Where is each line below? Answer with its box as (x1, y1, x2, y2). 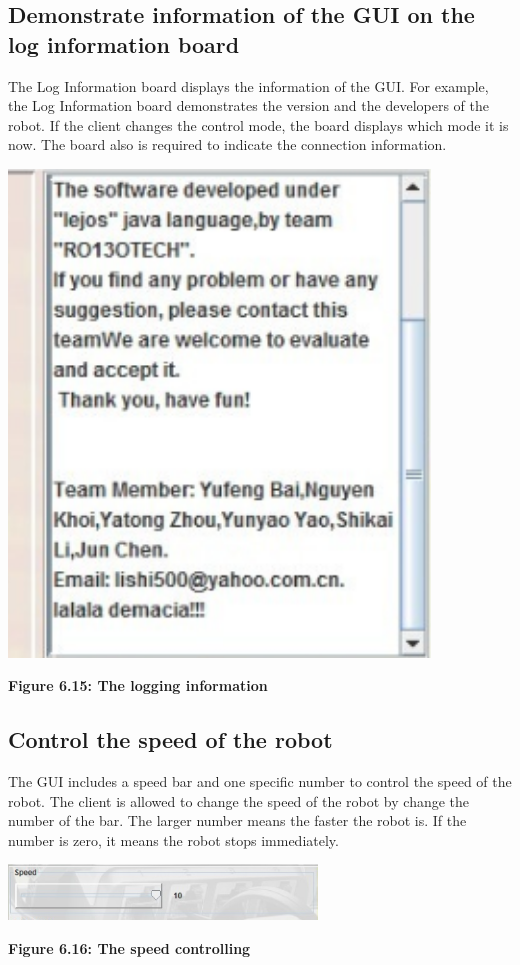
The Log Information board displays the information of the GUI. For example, (8, 75, 489, 96)
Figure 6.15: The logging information (8, 675, 268, 696)
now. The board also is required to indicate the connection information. (8, 134, 447, 155)
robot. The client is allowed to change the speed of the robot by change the (8, 790, 470, 811)
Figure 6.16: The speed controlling (8, 937, 251, 958)
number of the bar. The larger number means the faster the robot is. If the (8, 810, 467, 831)
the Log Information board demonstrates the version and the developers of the (8, 95, 489, 116)
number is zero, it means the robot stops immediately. (8, 829, 339, 850)
